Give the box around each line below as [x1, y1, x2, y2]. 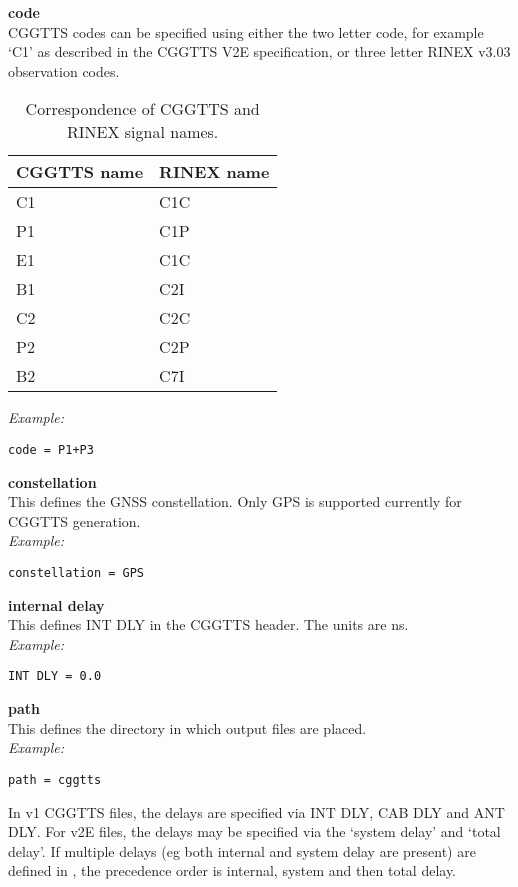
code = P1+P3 [8, 442, 94, 457]
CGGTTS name [16, 160, 144, 184]
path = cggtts [8, 772, 102, 787]
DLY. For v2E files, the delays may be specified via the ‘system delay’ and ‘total [8, 821, 501, 842]
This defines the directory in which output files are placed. [8, 717, 367, 738]
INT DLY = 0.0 [8, 669, 102, 684]
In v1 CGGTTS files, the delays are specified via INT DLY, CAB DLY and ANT [8, 801, 505, 822]
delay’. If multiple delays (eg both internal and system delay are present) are [8, 840, 476, 861]
